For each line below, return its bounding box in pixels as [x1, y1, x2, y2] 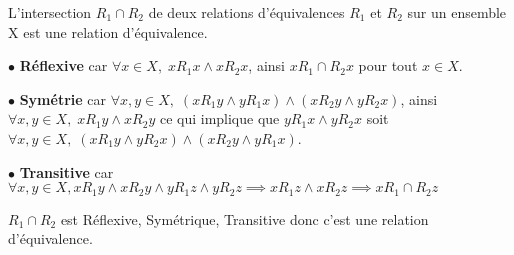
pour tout [358, 55, 418, 76]
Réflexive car [19, 55, 108, 76]
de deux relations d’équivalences [148, 2, 345, 22]
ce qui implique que [159, 108, 280, 129]
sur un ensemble [407, 2, 507, 22]
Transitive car [19, 161, 114, 182]
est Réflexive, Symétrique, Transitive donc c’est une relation [60, 208, 429, 229]
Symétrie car [19, 88, 107, 109]
